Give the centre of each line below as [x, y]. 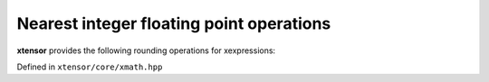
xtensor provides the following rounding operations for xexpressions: [146, 50]
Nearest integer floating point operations [174, 23]
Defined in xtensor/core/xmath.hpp [90, 67]
